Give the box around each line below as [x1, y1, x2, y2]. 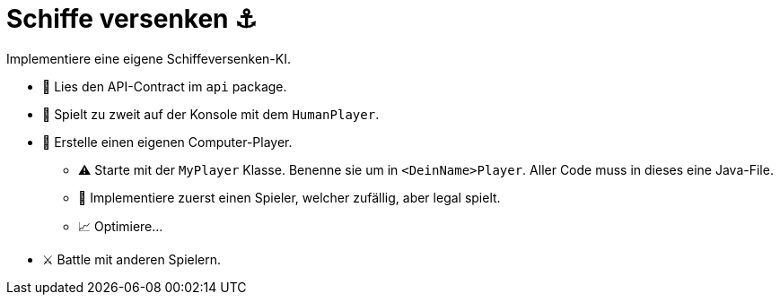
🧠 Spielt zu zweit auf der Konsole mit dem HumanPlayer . [42, 106, 380, 122]
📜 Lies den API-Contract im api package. [42, 78, 287, 94]
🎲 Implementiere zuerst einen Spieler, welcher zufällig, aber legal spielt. [78, 189, 501, 205]
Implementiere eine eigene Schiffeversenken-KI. [6, 50, 291, 66]
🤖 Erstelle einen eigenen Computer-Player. [42, 134, 293, 150]
